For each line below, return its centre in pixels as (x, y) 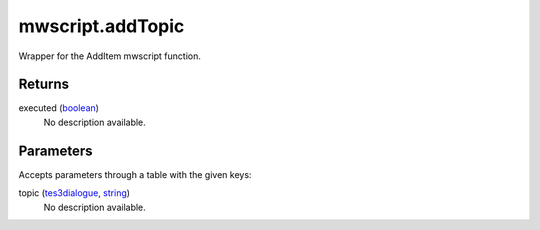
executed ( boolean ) (59, 108)
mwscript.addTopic (101, 26)
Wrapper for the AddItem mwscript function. (110, 56)
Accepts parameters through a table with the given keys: (135, 174)
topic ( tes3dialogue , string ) (74, 193)
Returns (44, 84)
